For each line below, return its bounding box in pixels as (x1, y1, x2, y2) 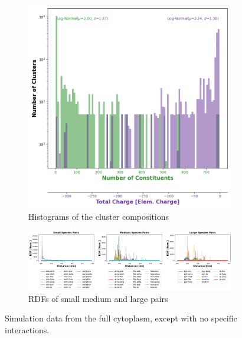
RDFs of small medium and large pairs (28, 292, 168, 304)
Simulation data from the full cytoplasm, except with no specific (5, 312, 237, 324)
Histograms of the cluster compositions (28, 210, 169, 222)
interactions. (5, 324, 50, 336)
